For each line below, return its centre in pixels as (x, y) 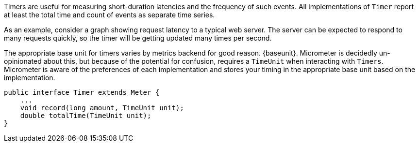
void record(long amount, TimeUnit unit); (102, 108)
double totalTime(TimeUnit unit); (86, 116)
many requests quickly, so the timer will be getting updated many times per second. (138, 38)
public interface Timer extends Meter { (82, 92)
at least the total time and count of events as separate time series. (109, 15)
